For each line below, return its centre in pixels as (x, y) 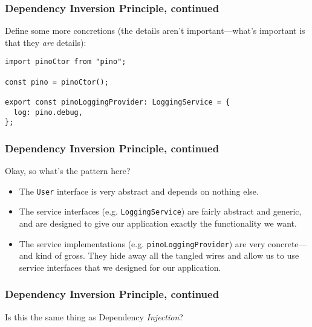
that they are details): (46, 42)
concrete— (287, 243)
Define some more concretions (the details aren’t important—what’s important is (155, 31)
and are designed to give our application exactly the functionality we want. (158, 223)
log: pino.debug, (48, 112)
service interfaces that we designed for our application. (120, 267)
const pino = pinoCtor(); (57, 82)
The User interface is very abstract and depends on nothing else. (139, 191)
